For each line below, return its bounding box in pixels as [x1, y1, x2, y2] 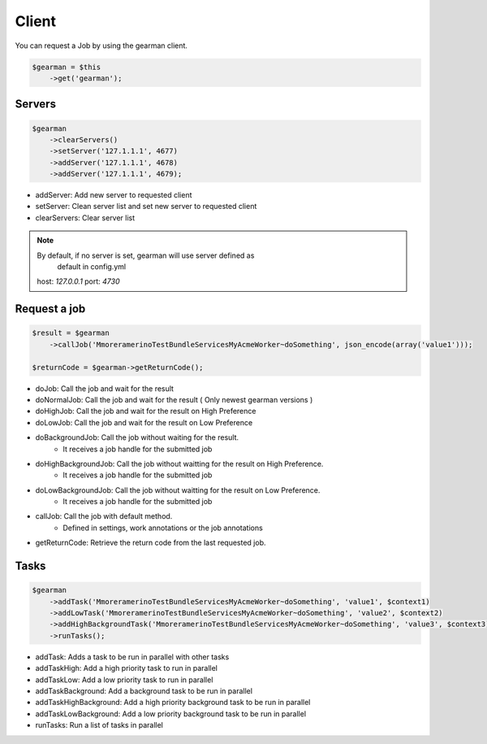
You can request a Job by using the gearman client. [15, 41, 188, 50]
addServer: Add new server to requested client [35, 190, 192, 200]
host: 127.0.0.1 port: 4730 [37, 276, 121, 286]
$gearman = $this [32, 62, 101, 72]
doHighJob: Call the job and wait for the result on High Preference [35, 407, 256, 416]
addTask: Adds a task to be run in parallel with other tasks [35, 651, 230, 662]
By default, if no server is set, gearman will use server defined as [37, 250, 255, 260]
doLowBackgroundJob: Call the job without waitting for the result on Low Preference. [35, 485, 321, 495]
